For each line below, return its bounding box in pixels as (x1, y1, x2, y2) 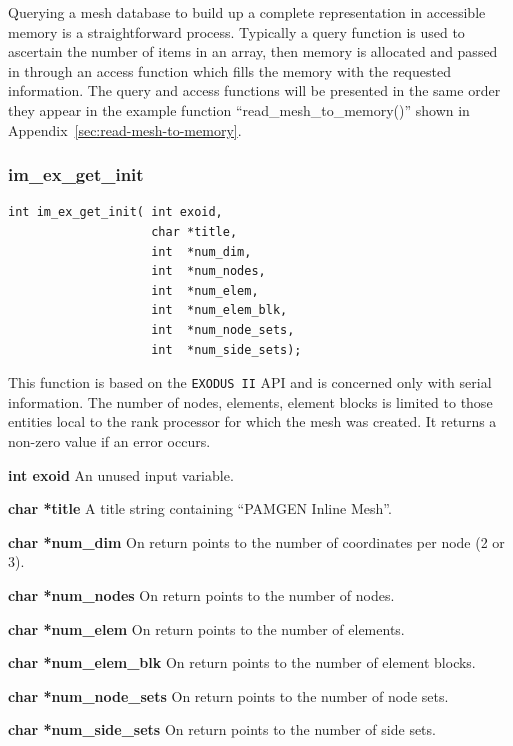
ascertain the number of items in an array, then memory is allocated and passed (8, 41, 498, 62)
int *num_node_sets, (151, 322, 295, 337)
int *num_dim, (151, 244, 252, 259)
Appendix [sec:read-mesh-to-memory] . (8, 119, 242, 140)
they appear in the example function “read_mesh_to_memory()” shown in (8, 99, 470, 120)
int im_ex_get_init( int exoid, (8, 205, 223, 220)
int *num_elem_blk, (151, 303, 288, 318)
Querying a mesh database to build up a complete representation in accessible (8, 2, 486, 22)
